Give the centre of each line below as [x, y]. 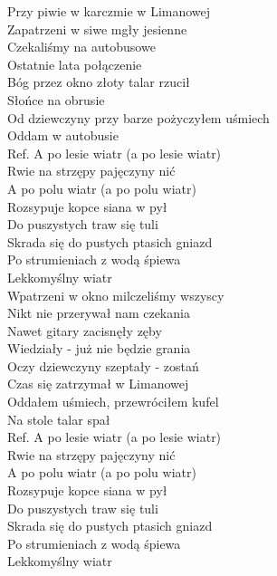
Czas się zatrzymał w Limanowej [98, 384]
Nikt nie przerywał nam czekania [99, 313]
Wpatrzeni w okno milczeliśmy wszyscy [116, 295]
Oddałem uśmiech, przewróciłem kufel [113, 402]
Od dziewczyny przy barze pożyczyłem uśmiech [138, 117]
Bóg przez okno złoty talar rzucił [99, 82]
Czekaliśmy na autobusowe [81, 47]
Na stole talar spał [59, 419]
